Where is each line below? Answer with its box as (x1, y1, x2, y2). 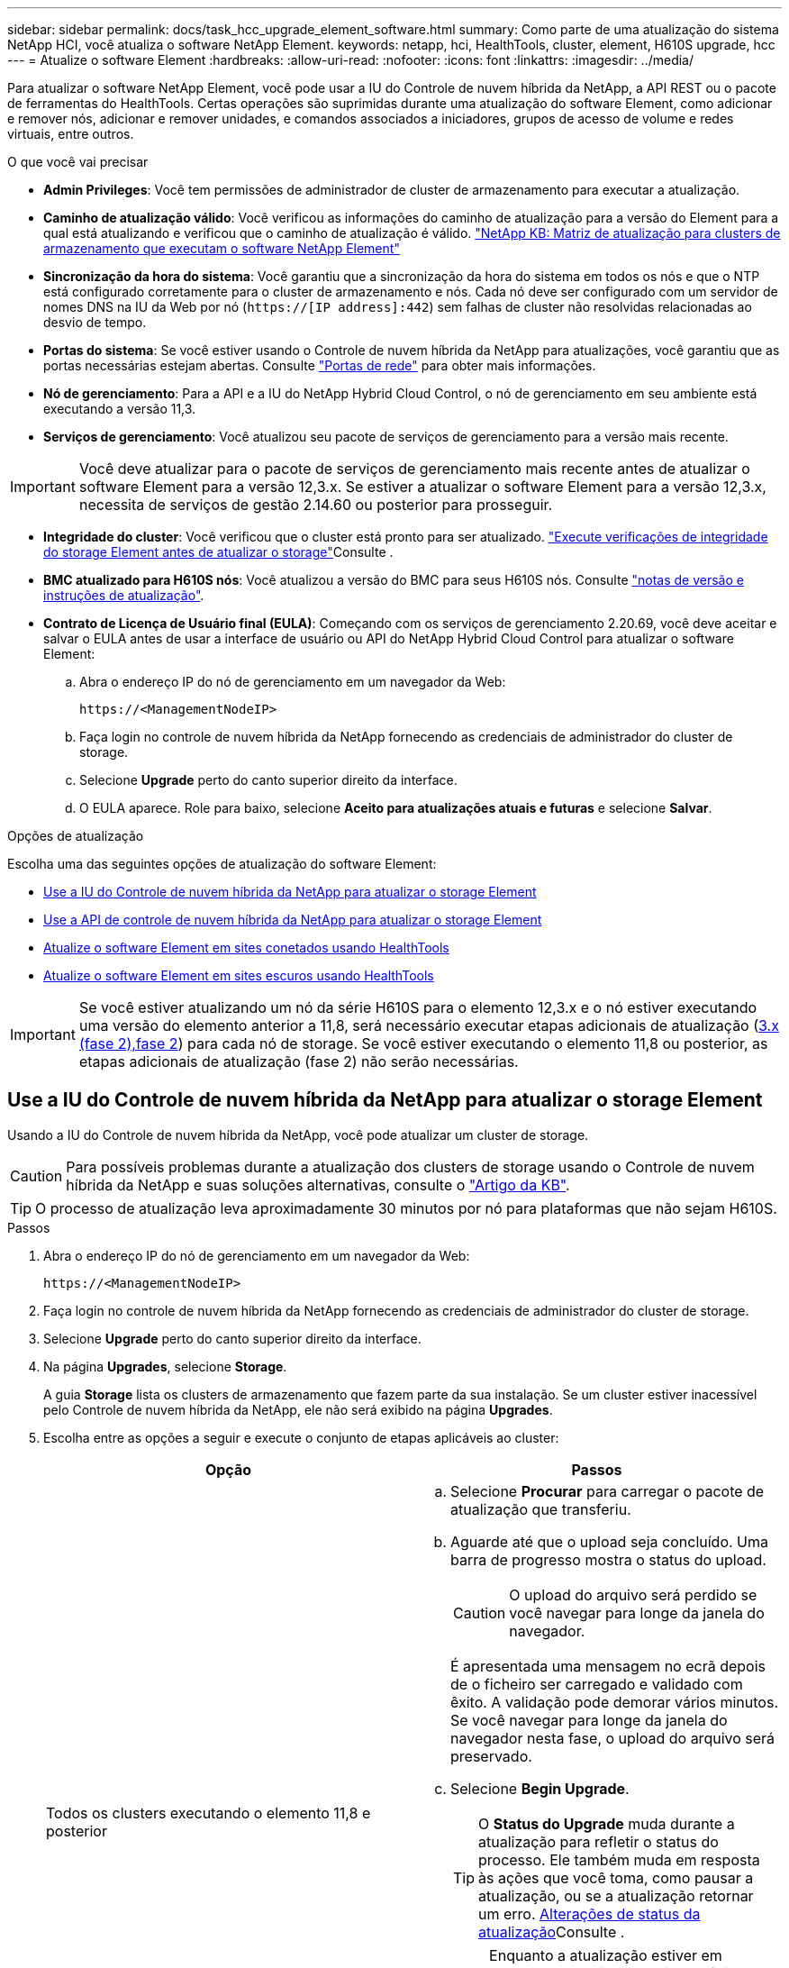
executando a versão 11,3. (43, 401, 196, 416)
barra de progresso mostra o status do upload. (450, 1550, 766, 1569)
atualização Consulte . (478, 1922, 625, 1941)
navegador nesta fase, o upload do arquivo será (450, 1728, 775, 1747)
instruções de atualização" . (43, 588, 204, 603)
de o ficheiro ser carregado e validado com (450, 1674, 743, 1693)
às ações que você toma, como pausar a (478, 1868, 754, 1887)
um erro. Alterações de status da (478, 1904, 701, 1923)
